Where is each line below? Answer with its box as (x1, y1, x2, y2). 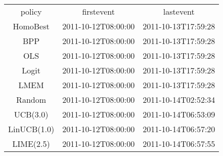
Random (16, 94, 47, 105)
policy (20, 6, 42, 17)
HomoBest (13, 20, 50, 32)
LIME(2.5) (12, 138, 50, 149)
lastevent (163, 6, 195, 17)
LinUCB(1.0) (8, 123, 55, 135)
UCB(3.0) (14, 108, 49, 120)
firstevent (82, 6, 115, 17)
